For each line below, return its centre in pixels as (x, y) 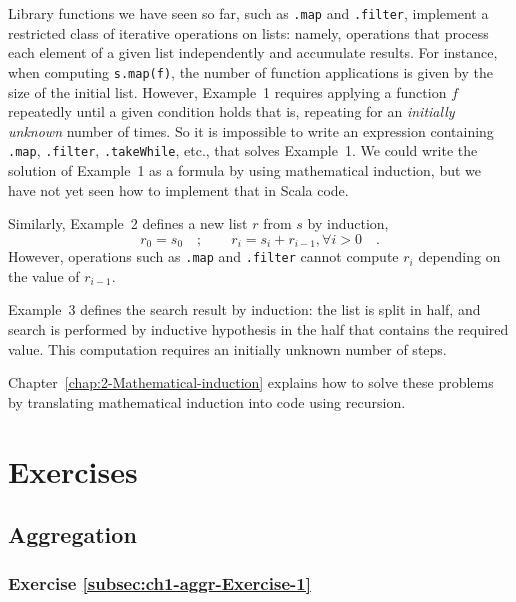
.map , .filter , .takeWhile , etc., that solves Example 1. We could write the (243, 150)
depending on (459, 256)
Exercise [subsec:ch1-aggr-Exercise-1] (159, 583)
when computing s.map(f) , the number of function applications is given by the (250, 71)
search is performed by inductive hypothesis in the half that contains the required (258, 329)
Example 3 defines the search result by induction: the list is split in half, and (244, 309)
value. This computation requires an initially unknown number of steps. (227, 348)
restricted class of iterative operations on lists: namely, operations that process (248, 32)
